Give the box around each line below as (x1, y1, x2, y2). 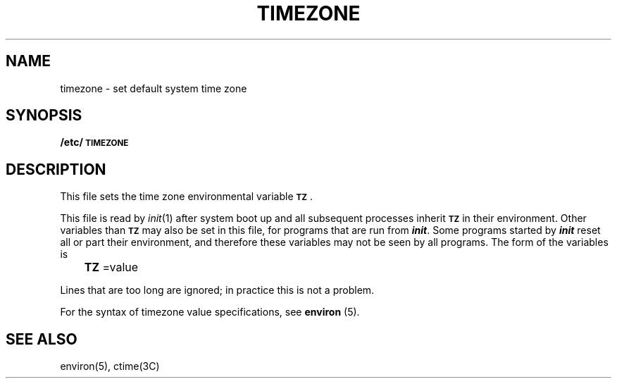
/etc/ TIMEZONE (60, 136, 129, 149)
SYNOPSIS (6, 106, 82, 125)
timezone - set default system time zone (60, 82, 247, 94)
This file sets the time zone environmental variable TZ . (60, 190, 313, 203)
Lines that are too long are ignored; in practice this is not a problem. (60, 284, 375, 297)
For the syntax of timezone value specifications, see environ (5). (60, 306, 360, 318)
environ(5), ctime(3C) (60, 360, 160, 373)
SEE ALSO (6, 330, 77, 348)
